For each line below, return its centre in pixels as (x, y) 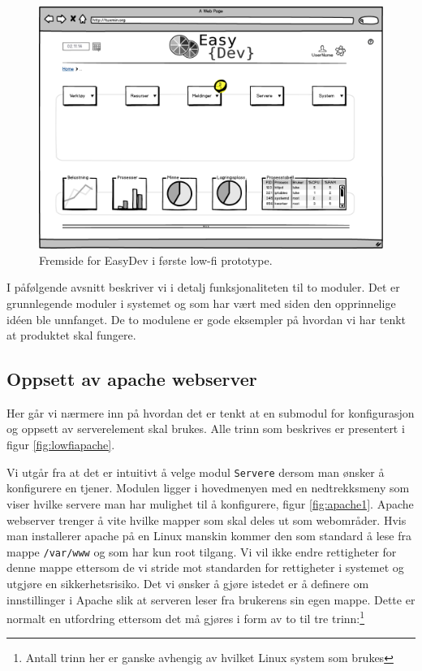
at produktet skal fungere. (71, 335)
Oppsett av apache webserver (132, 379)
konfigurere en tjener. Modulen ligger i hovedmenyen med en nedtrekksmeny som (208, 488)
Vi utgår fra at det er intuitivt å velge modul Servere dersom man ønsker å (196, 472)
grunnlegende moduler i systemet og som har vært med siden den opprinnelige (201, 303)
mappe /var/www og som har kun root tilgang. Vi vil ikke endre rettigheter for (202, 551)
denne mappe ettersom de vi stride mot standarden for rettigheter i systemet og (205, 567)
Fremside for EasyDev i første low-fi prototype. (156, 260)
